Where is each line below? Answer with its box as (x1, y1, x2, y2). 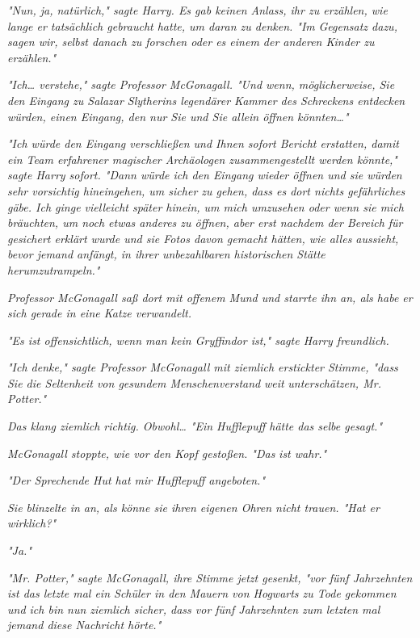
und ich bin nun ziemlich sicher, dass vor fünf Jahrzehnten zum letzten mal (7, 600, 380, 617)
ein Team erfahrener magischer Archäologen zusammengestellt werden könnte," (7, 150, 397, 167)
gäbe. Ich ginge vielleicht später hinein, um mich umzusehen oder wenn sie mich (7, 198, 405, 215)
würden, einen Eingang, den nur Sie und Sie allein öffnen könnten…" (7, 107, 349, 124)
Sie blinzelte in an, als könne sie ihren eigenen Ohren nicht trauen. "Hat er (7, 498, 380, 515)
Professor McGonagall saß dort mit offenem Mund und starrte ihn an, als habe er (7, 288, 413, 305)
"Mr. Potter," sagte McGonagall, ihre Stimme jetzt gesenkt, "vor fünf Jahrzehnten (7, 569, 413, 586)
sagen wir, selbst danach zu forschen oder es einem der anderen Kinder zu (7, 33, 375, 50)
